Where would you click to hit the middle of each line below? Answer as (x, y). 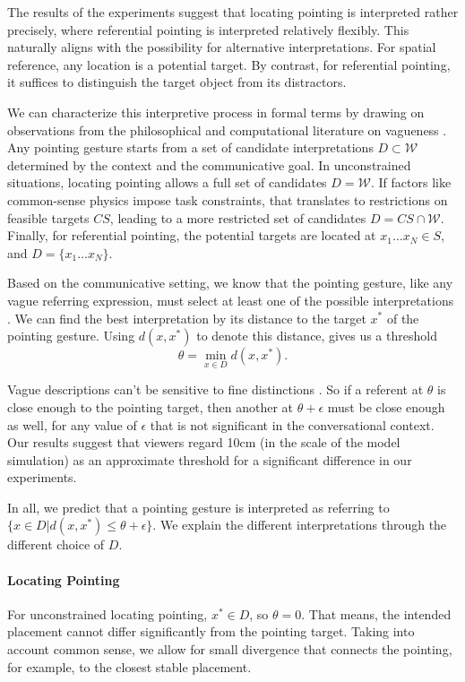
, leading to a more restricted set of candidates (238, 217)
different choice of (56, 544)
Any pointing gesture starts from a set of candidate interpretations (190, 147)
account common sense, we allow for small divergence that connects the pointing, (230, 649)
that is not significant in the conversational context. (292, 424)
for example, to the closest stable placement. (129, 666)
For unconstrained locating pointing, (108, 613)
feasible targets (48, 217)
